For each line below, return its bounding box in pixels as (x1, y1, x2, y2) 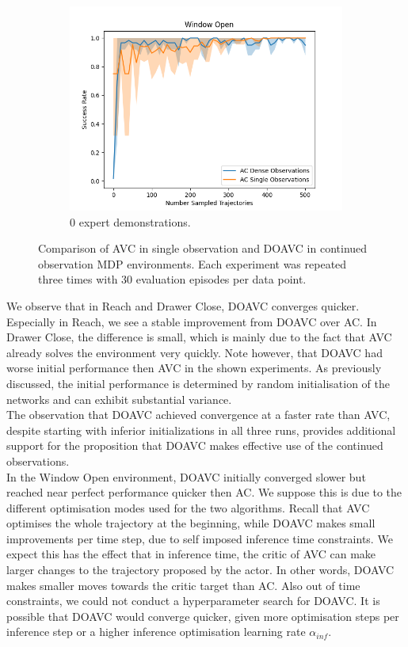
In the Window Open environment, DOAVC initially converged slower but (6, 468, 366, 485)
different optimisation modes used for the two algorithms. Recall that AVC (6, 499, 370, 516)
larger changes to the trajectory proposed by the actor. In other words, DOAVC (6, 561, 395, 578)
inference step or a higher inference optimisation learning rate (6, 623, 306, 640)
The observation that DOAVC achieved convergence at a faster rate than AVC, (6, 406, 391, 423)
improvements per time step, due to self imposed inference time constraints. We (6, 530, 393, 546)
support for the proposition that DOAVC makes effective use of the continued (6, 437, 383, 454)
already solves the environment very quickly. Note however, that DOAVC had (6, 344, 383, 360)
